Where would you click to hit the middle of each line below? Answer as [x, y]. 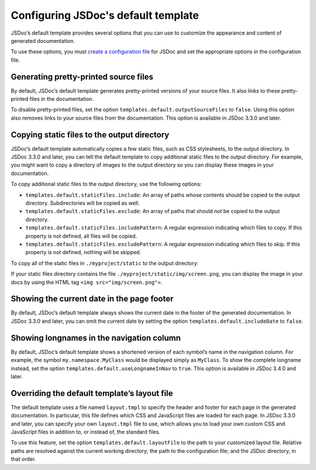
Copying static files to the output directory [90, 135]
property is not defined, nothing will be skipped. [83, 252]
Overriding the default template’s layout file [92, 393]
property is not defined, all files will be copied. [81, 236]
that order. [23, 459]
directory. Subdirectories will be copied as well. [83, 203]
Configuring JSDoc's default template [105, 15]
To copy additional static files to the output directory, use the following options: [106, 184]
